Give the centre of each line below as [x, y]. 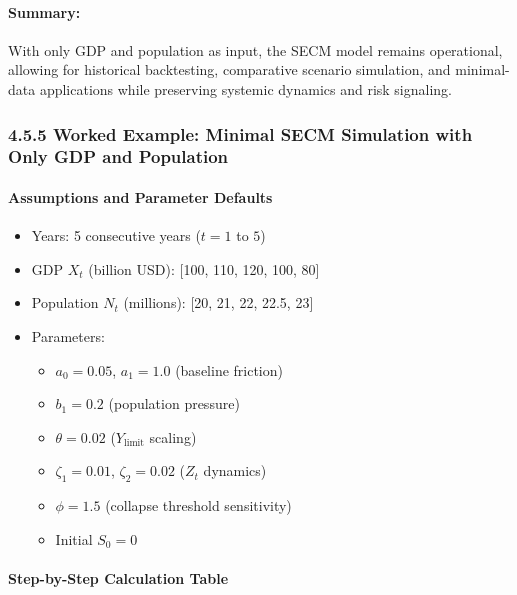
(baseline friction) [229, 369]
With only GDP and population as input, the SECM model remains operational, [255, 49]
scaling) [173, 436]
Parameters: [68, 335]
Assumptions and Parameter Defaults [140, 196]
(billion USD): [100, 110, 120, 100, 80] [204, 268]
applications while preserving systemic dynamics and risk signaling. [246, 88]
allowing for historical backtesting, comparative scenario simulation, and [229, 69]
